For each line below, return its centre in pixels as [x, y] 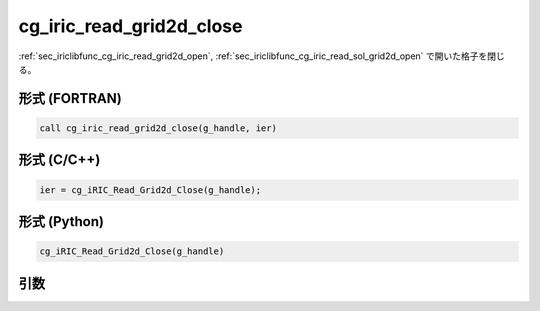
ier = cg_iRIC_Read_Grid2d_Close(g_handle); [150, 189]
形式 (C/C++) [59, 160]
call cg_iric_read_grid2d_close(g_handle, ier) [158, 128]
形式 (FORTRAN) [70, 98]
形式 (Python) [61, 221]
